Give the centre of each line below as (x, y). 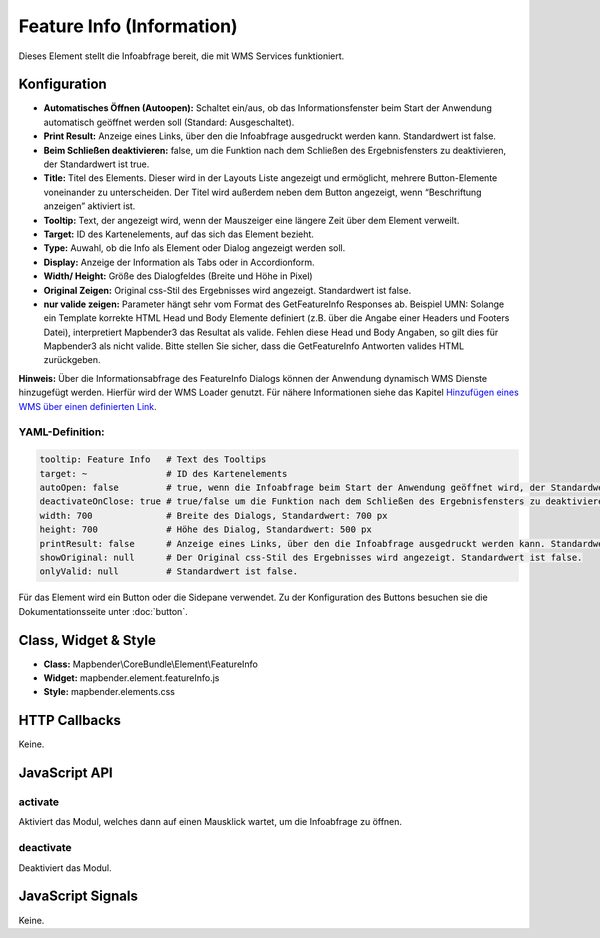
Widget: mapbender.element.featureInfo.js (131, 678)
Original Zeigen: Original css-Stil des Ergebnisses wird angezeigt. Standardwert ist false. (227, 290)
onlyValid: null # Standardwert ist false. (169, 571)
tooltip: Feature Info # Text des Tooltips (153, 459)
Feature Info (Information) (128, 26)
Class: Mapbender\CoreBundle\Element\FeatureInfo (151, 664)
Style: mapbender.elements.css (109, 692)
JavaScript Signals (78, 896)
